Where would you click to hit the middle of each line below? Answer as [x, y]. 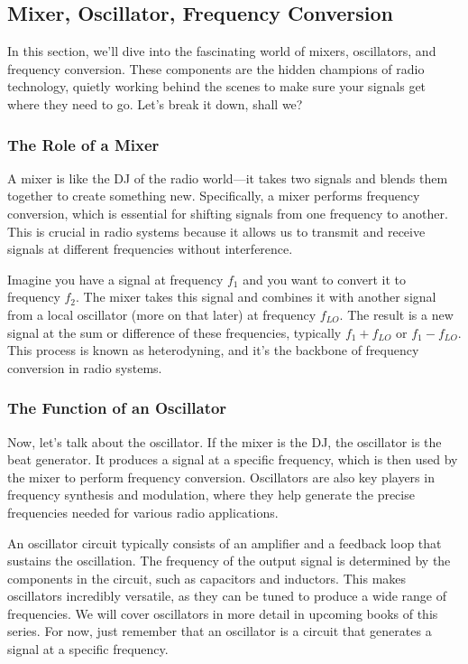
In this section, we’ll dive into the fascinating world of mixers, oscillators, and [222, 51]
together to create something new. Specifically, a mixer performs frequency [214, 196]
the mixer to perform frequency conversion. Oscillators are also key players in [221, 477]
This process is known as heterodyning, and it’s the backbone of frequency [213, 350]
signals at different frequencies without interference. [150, 249]
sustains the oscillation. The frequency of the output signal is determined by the [229, 561]
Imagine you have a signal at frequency [115, 279]
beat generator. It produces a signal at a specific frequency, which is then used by [233, 459]
